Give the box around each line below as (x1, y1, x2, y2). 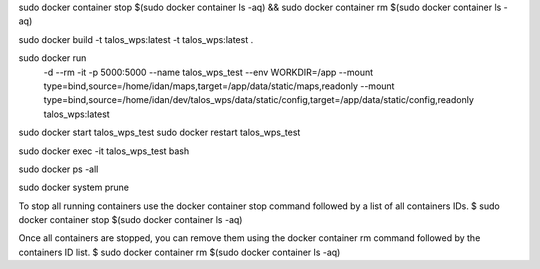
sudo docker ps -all (18, 163, 99, 175)
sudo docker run (18, 52, 87, 64)
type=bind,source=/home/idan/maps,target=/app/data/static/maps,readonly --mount (43, 80, 395, 92)
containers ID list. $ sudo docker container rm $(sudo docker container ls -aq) (18, 246, 341, 258)
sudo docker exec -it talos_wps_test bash (18, 145, 190, 157)
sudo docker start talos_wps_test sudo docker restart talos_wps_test (18, 126, 301, 139)
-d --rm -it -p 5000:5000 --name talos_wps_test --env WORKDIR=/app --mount (43, 66, 374, 78)
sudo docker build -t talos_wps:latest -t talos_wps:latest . (18, 33, 254, 45)
